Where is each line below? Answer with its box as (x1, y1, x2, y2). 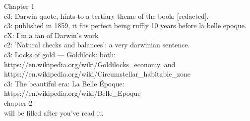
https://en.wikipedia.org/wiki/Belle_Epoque (4, 88, 141, 98)
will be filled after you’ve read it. (4, 107, 104, 118)
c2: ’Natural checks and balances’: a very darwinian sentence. (4, 40, 190, 50)
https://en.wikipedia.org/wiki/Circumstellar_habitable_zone (4, 69, 190, 79)
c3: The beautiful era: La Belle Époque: (4, 78, 125, 88)
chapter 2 (4, 97, 33, 108)
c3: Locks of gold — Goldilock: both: (4, 49, 116, 59)
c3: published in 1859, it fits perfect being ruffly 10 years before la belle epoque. (4, 20, 247, 31)
